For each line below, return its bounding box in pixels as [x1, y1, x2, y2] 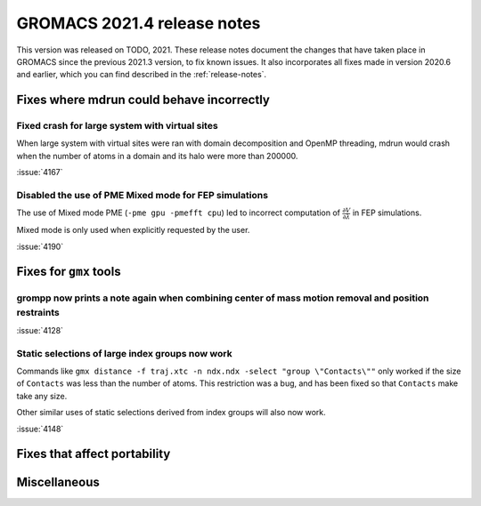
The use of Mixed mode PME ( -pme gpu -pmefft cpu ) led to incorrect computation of [16, 207, 341, 218]
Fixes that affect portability [16, 446, 171, 462]
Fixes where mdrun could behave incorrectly [16, 92, 271, 108]
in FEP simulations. [352, 207, 422, 218]
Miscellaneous [16, 475, 100, 490]
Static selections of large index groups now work [16, 347, 232, 359]
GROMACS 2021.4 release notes [16, 13, 261, 33]
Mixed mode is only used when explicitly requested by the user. [16, 225, 250, 236]
